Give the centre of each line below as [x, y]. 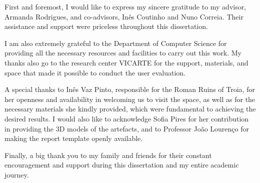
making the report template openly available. [74, 138]
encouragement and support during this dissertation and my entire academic [122, 165]
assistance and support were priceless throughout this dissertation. [106, 26]
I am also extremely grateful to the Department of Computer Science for [116, 43]
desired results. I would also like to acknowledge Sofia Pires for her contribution [127, 118]
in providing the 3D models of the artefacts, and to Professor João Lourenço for [127, 128]
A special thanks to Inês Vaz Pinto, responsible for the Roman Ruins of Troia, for [130, 89]
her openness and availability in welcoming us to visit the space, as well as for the [130, 99]
